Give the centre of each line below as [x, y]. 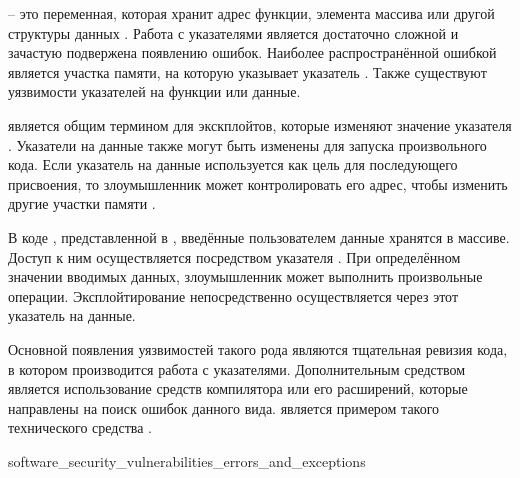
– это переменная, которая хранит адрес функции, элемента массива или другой [251, 13]
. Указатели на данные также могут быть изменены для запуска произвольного [247, 144]
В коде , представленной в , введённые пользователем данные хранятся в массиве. [259, 236]
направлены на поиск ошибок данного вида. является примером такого [224, 407]
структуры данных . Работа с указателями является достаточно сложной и [233, 32]
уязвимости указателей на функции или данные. [154, 91]
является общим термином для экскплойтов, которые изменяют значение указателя [260, 124]
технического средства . [80, 427]
